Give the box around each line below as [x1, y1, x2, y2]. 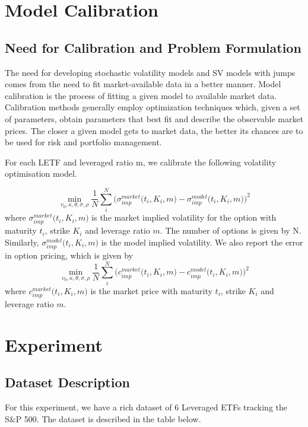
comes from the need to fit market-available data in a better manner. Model [5, 78, 281, 90]
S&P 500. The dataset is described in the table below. [5, 412, 201, 425]
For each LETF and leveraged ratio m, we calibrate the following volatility [5, 155, 277, 168]
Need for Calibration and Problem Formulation [5, 38, 301, 56]
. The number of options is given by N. [160, 224, 301, 237]
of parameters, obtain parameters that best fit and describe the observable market [5, 112, 304, 125]
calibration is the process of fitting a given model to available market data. [5, 89, 277, 101]
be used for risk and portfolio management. [5, 136, 162, 148]
